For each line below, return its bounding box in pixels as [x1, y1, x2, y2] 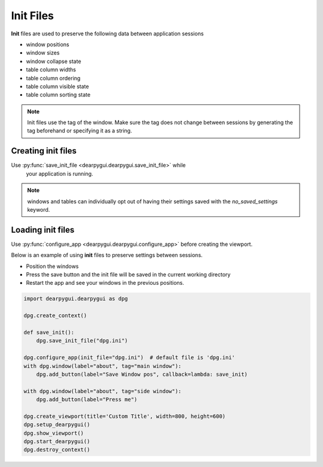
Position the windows [26, 263, 79, 270]
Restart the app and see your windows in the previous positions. [26, 279, 185, 287]
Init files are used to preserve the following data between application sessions [11, 30, 204, 37]
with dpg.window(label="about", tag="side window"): [23, 387, 182, 394]
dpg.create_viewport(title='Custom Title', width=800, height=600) [23, 412, 226, 420]
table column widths [26, 66, 76, 73]
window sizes [26, 49, 60, 56]
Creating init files [11, 146, 77, 156]
